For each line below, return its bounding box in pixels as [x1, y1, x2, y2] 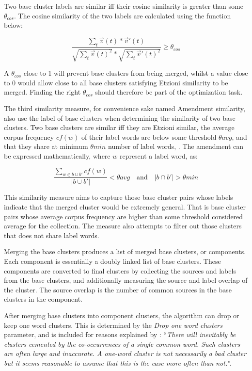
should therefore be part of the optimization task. [95, 87, 243, 97]
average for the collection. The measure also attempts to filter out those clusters [4, 221, 242, 231]
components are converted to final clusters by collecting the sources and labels [4, 265, 236, 275]
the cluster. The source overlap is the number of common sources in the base [4, 284, 232, 294]
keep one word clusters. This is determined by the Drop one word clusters [4, 320, 222, 330]
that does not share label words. [4, 230, 99, 240]
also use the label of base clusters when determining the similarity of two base [4, 113, 236, 123]
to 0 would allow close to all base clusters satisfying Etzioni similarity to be [4, 77, 228, 87]
